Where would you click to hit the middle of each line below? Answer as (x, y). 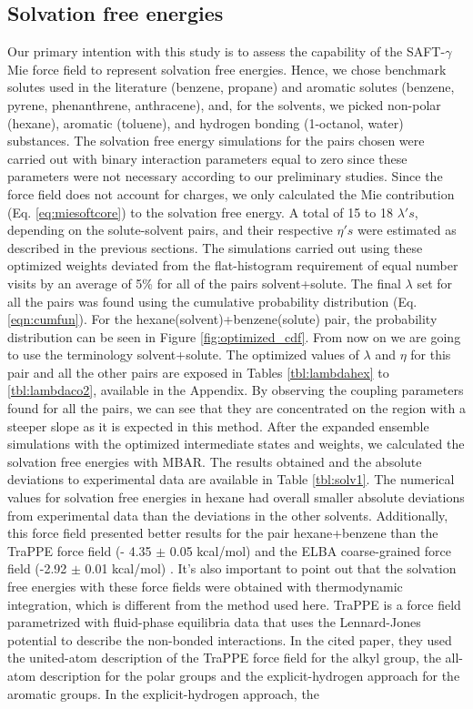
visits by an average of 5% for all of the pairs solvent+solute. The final (204, 283)
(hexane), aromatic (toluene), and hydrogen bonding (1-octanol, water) (206, 122)
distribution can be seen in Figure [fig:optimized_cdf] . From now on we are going (234, 336)
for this (431, 354)
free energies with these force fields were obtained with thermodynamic (205, 587)
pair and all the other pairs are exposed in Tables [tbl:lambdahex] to (198, 372)
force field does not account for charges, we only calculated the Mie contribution (231, 193)
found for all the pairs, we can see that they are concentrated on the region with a (236, 408)
